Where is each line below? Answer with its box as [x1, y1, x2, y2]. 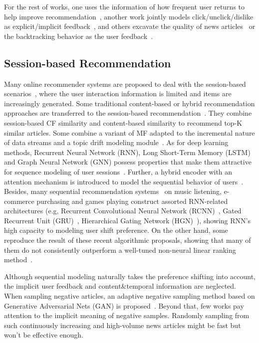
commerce [4, 195, 34, 206]
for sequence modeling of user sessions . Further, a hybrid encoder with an [4, 166, 233, 176]
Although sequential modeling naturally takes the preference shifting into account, [4, 271, 256, 281]
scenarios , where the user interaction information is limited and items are [4, 88, 232, 99]
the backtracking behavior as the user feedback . [4, 30, 153, 41]
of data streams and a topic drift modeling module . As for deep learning [4, 137, 229, 148]
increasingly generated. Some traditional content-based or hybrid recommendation [4, 98, 255, 108]
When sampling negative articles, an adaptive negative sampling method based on [4, 291, 255, 301]
